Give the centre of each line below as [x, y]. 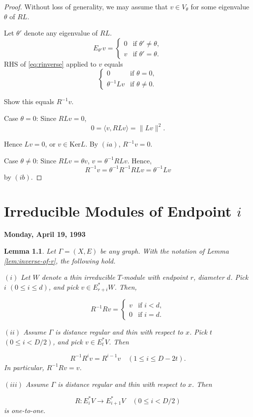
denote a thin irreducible [78, 277]
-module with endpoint [155, 277]
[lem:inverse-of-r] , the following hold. [60, 260]
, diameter [209, 277]
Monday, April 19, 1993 [45, 234]
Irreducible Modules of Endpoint [118, 210]
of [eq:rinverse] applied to [58, 63]
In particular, [24, 367]
